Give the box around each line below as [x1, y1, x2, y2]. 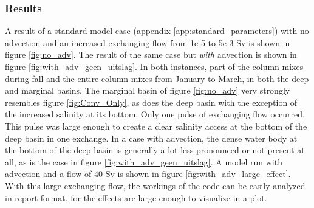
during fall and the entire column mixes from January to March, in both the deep [5, 72, 309, 85]
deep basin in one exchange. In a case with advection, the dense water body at [5, 131, 298, 144]
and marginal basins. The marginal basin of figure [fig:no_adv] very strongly [5, 84, 290, 97]
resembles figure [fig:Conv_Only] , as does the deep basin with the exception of [5, 95, 298, 108]
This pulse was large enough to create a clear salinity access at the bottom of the [5, 119, 307, 132]
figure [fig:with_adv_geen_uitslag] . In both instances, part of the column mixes [5, 60, 304, 72]
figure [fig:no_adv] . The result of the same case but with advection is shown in [5, 48, 297, 61]
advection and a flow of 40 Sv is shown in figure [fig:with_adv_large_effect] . [5, 167, 291, 180]
